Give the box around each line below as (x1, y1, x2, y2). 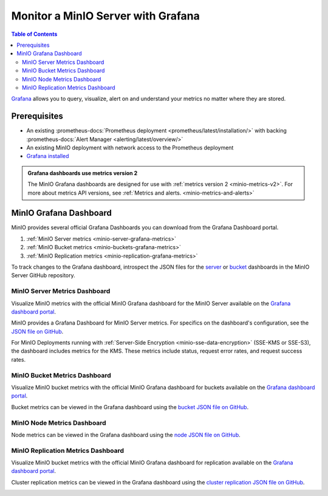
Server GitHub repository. (11, 272, 75, 279)
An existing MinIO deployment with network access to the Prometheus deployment (26, 143, 234, 151)
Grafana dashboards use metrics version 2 (27, 169, 138, 176)
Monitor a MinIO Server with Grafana (11, 9, 200, 22)
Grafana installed (26, 153, 69, 160)
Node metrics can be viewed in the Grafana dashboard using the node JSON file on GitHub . (11, 431, 241, 438)
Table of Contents (11, 30, 58, 38)
